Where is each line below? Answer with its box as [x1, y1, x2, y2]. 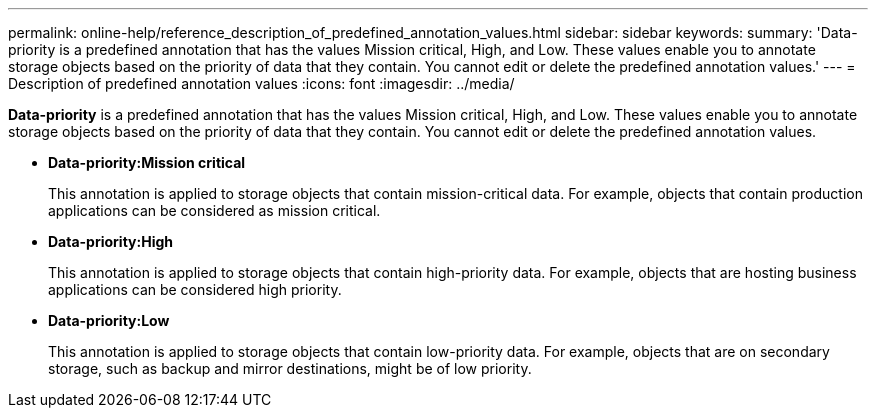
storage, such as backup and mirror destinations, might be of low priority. [48, 360, 532, 377]
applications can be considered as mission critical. [48, 202, 381, 219]
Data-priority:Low [48, 312, 170, 329]
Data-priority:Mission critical [48, 154, 246, 171]
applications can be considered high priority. [48, 281, 342, 298]
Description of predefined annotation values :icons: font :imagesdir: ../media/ [8, 75, 515, 92]
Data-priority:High [48, 233, 173, 250]
